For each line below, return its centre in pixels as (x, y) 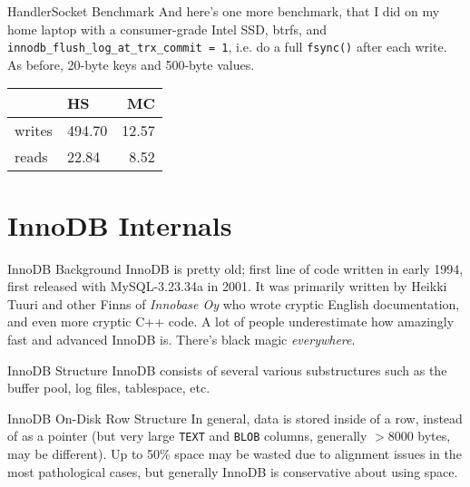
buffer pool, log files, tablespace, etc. (109, 388)
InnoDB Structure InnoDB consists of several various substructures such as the (227, 370)
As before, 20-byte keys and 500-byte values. (131, 64)
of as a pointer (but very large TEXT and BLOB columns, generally (187, 436)
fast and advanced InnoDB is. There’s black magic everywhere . (181, 339)
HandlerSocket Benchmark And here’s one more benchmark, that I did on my (224, 11)
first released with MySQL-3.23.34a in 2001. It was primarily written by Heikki (227, 286)
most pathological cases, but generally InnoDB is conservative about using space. (233, 471)
